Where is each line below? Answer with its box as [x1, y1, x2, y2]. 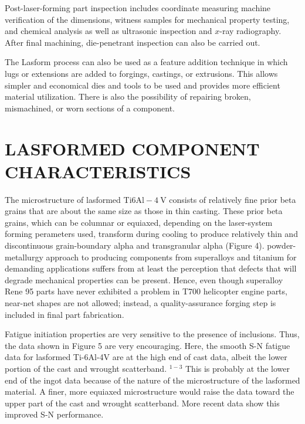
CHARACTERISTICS [5, 159, 191, 183]
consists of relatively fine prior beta [169, 193, 296, 205]
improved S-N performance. [5, 408, 104, 420]
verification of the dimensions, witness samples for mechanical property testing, [5, 13, 290, 25]
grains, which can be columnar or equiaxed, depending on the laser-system [5, 216, 273, 228]
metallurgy [5, 250, 43, 263]
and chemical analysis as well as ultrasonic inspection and [5, 25, 212, 37]
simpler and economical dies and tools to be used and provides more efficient [5, 79, 280, 91]
